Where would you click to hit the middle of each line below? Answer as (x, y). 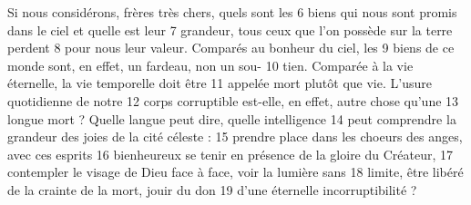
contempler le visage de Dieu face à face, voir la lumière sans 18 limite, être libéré (235, 172)
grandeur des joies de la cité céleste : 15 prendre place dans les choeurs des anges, (235, 137)
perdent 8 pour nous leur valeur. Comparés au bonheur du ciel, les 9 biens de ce (231, 48)
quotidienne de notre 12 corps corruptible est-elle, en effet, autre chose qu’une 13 (233, 100)
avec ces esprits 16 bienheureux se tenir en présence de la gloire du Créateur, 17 (230, 154)
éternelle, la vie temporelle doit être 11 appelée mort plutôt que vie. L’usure (220, 83)
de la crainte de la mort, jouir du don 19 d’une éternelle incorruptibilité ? (212, 189)
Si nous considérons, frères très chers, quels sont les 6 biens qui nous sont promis (232, 12)
